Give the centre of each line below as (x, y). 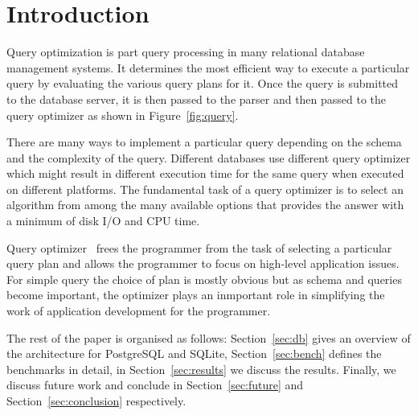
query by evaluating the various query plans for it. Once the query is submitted (203, 83)
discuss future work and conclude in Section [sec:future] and (155, 385)
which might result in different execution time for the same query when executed (205, 173)
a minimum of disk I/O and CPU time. (103, 221)
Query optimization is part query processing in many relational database (186, 52)
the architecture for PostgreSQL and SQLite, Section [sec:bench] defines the (194, 353)
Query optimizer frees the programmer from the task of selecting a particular (199, 247)
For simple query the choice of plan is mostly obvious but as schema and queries (204, 279)
